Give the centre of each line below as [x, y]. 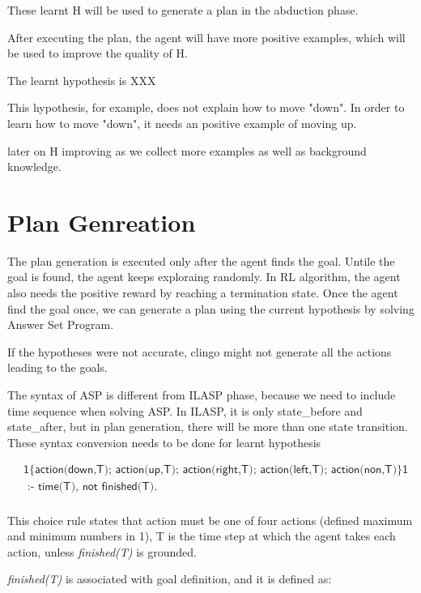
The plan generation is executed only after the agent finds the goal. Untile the [201, 260]
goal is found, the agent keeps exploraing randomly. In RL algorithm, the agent [204, 277]
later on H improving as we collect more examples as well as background [187, 150]
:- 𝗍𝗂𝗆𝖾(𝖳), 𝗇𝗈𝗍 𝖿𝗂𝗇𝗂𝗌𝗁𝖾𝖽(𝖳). [92, 487]
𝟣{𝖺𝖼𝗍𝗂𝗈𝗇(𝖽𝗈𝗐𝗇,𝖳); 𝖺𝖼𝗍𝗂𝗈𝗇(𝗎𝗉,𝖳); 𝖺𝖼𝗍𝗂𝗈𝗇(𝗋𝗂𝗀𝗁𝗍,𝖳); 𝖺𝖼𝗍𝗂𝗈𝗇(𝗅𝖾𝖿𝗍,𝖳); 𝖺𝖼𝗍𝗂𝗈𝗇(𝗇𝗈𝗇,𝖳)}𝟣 [216, 470]
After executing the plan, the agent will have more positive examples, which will [206, 37]
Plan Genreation [102, 222]
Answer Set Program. [61, 324]
